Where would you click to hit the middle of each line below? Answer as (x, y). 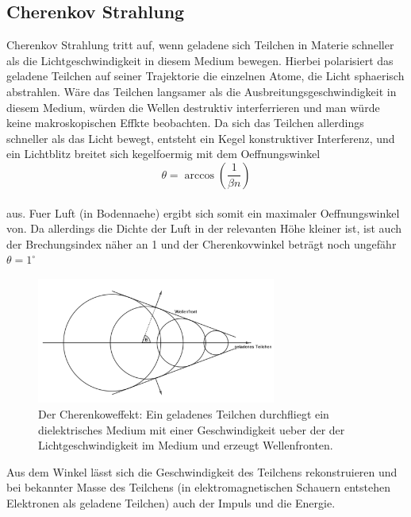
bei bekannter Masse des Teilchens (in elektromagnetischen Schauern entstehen (198, 487)
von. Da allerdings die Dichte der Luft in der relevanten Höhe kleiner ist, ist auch (204, 228)
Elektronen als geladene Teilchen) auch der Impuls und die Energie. (171, 502)
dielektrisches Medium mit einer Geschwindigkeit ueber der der (192, 429)
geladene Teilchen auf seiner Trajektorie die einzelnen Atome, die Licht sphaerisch (205, 76)
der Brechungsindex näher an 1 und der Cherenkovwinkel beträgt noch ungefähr (202, 243)
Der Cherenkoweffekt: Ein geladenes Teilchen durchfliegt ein (184, 414)
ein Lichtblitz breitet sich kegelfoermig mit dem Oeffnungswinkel (163, 154)
